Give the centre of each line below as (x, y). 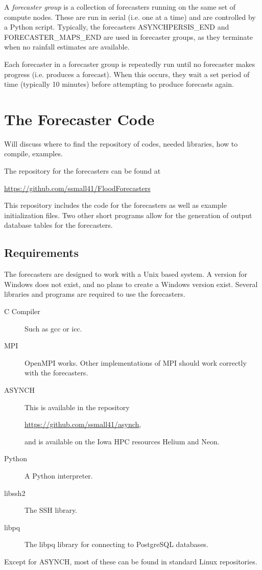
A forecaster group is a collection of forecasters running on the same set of (120, 7)
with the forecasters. (56, 373)
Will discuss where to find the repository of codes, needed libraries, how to (121, 143)
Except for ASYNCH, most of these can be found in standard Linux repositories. (131, 561)
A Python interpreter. (59, 475)
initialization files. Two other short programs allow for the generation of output (128, 215)
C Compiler (22, 311)
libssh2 (15, 493)
